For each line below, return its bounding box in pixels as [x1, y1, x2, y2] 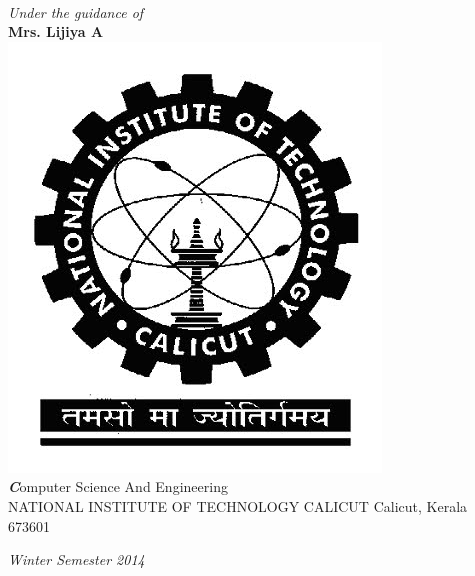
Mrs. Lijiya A [8, 21, 104, 42]
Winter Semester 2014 [8, 549, 145, 570]
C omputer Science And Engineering [8, 476, 228, 497]
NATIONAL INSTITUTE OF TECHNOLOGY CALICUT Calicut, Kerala [8, 495, 468, 516]
